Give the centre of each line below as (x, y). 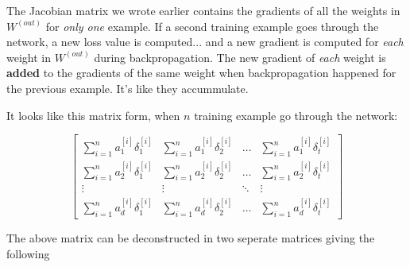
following (28, 253)
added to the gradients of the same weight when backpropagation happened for (201, 73)
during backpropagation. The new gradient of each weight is (240, 57)
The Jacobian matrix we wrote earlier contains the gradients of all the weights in (203, 10)
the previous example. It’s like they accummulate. (128, 88)
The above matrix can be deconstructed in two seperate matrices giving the (191, 238)
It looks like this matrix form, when (93, 115)
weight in (29, 57)
